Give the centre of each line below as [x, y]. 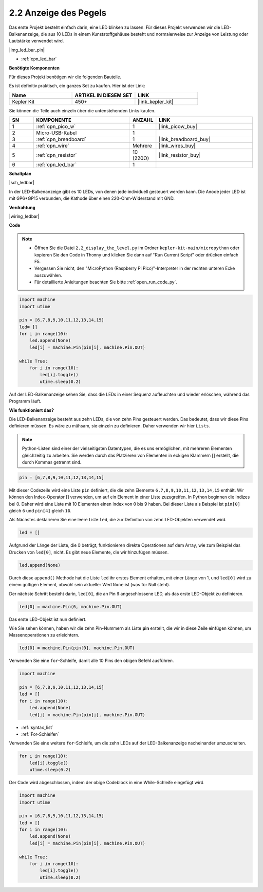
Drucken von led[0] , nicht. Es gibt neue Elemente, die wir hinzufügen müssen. [89, 552]
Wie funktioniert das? [31, 410]
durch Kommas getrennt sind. [52, 462]
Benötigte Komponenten [34, 68]
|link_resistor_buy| [179, 155]
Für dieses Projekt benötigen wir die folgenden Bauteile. [65, 77]
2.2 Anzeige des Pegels [58, 13]
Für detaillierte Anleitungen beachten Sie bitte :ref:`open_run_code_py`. [106, 282]
